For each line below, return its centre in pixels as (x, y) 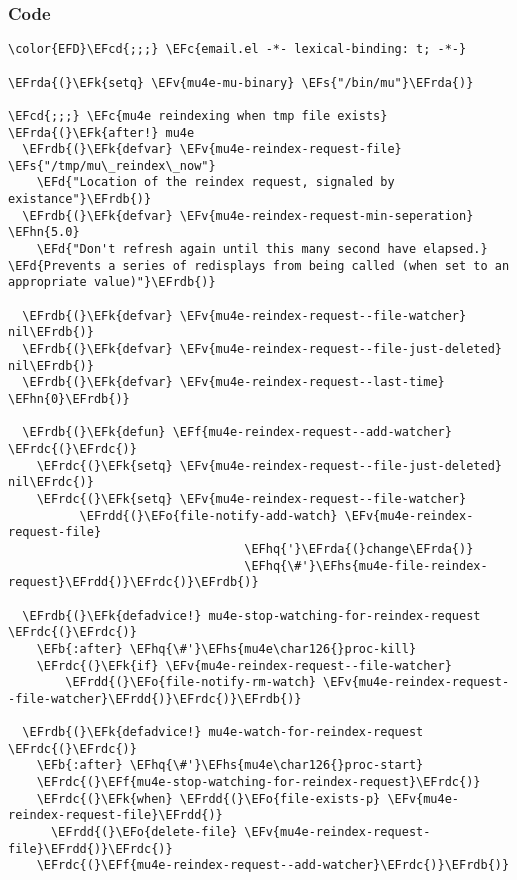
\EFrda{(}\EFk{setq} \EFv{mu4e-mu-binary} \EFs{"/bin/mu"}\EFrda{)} (241, 82)
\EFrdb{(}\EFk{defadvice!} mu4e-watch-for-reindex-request (223, 732)
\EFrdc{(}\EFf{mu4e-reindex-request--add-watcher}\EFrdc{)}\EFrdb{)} (273, 865)
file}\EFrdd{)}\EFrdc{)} (90, 848)
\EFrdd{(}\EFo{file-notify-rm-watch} (190, 682)
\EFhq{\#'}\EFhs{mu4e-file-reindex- (366, 565)
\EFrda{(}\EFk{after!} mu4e (101, 132)
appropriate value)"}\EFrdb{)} (112, 282)
